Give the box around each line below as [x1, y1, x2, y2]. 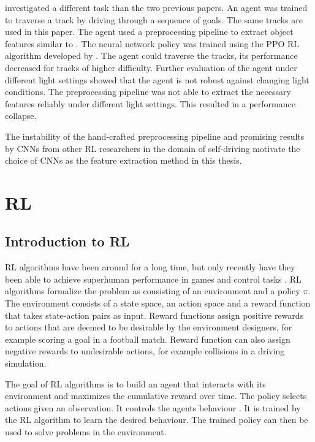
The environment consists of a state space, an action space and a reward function [5, 297, 311, 310]
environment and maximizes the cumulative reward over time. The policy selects [5, 389, 307, 402]
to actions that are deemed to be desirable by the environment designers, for [5, 321, 292, 333]
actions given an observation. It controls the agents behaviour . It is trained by [5, 401, 301, 414]
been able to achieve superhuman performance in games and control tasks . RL [5, 272, 302, 285]
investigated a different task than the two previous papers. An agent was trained [5, 1, 308, 13]
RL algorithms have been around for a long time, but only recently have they [5, 261, 295, 273]
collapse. [5, 109, 37, 122]
